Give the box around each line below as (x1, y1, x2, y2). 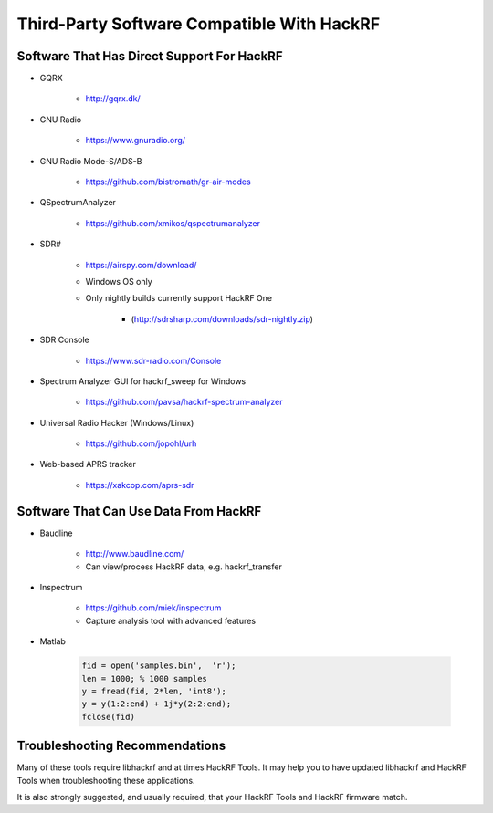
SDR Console (39, 334, 90, 346)
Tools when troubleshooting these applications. (16, 775, 195, 786)
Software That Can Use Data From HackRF (16, 503, 262, 519)
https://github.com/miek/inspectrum (85, 602, 222, 613)
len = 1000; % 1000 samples (81, 673, 207, 683)
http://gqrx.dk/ (85, 93, 141, 104)
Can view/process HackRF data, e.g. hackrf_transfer (85, 561, 282, 572)
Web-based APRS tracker (39, 459, 136, 470)
